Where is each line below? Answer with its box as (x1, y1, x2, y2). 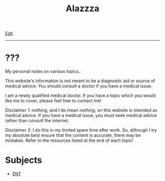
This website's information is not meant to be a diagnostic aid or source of (5, 78, 156, 84)
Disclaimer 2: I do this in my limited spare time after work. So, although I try (5, 127, 157, 133)
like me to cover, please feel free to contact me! (5, 98, 102, 104)
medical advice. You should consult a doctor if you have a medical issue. (5, 83, 152, 89)
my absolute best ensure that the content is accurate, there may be (5, 133, 141, 138)
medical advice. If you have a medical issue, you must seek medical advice (5, 113, 157, 118)
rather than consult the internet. (5, 118, 70, 124)
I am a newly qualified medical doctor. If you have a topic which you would (5, 92, 156, 98)
